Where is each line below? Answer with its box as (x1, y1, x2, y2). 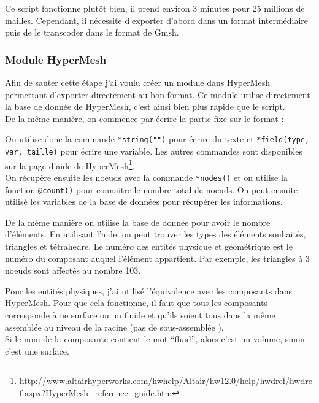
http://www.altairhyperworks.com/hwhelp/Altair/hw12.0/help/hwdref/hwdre (19, 374, 312, 387)
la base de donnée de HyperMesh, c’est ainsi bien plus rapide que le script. (5, 100, 285, 113)
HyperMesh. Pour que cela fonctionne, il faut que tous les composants (5, 296, 268, 309)
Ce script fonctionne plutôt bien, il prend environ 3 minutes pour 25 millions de (5, 2, 305, 14)
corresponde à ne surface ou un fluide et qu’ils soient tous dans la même (5, 309, 275, 321)
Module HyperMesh (5, 52, 107, 67)
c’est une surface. (5, 344, 69, 357)
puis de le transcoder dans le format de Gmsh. (5, 26, 179, 39)
